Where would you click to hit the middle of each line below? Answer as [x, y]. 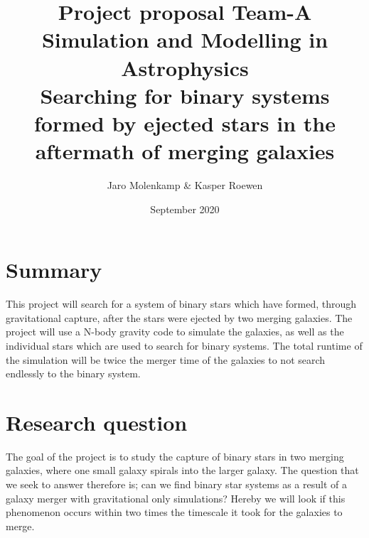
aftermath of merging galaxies [185, 151]
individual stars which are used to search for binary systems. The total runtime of [184, 345]
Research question [97, 422]
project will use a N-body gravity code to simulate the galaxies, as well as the [175, 332]
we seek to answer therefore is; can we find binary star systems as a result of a [176, 484]
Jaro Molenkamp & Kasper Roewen [185, 185]
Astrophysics [185, 67]
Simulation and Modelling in [185, 39]
